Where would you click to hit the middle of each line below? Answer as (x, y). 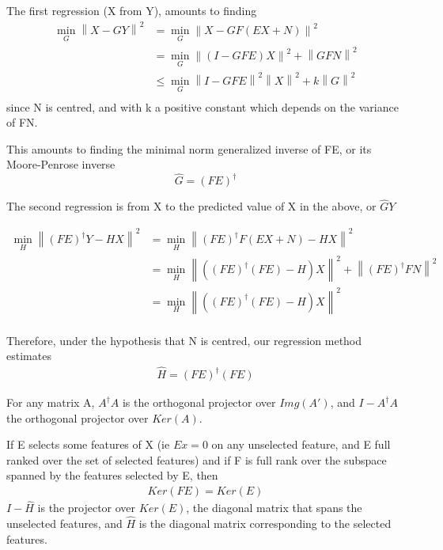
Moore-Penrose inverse (61, 164)
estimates (29, 356)
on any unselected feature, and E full (301, 444)
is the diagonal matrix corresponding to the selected (265, 523)
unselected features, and (64, 523)
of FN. (22, 122)
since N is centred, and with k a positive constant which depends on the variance (203, 106)
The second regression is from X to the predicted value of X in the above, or (191, 206)
